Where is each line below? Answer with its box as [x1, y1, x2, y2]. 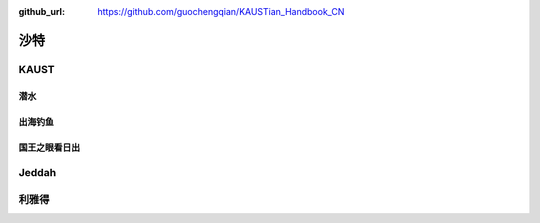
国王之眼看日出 [18, 141, 80, 153]
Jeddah [18, 166, 57, 180]
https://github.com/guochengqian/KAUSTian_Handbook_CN [97, 6, 345, 17]
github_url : [18, 6, 65, 17]
